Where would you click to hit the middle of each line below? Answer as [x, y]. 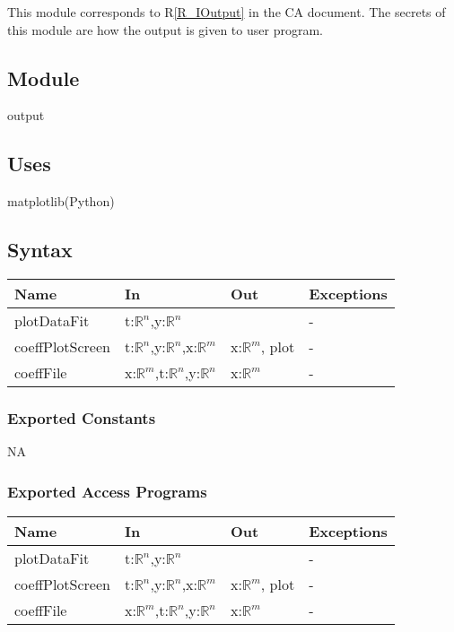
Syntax [40, 250]
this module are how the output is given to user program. [165, 29]
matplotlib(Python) [61, 201]
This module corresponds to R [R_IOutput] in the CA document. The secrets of [227, 12]
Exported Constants [82, 417]
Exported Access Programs [107, 491]
